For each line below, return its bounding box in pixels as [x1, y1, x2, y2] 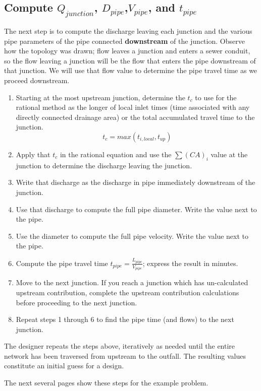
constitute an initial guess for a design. [4, 360, 124, 371]
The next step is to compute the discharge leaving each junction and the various [4, 26, 252, 36]
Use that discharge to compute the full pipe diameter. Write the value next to [16, 204, 257, 214]
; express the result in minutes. [142, 257, 238, 268]
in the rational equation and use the [60, 149, 172, 159]
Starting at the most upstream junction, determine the [16, 92, 185, 102]
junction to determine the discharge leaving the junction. [16, 160, 192, 170]
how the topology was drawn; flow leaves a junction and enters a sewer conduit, [4, 45, 250, 56]
